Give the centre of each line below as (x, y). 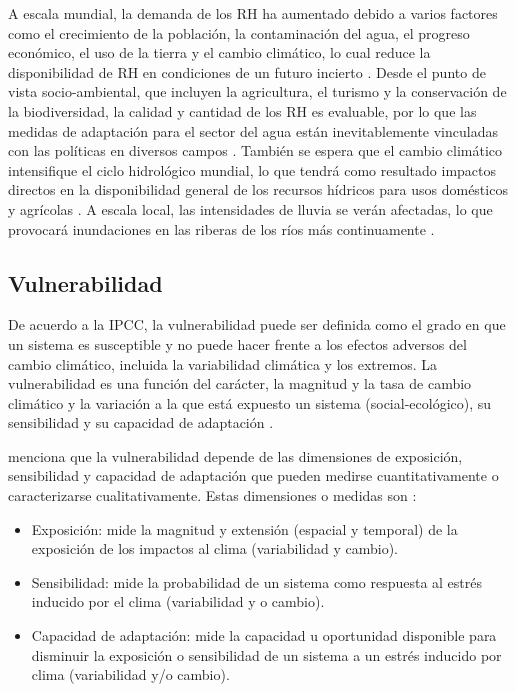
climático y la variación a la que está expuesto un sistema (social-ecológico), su (250, 402)
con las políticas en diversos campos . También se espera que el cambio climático (255, 150)
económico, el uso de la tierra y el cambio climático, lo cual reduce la (219, 52)
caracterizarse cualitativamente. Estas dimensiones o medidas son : (212, 495)
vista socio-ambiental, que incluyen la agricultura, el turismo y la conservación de (257, 91)
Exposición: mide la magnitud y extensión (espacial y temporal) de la (244, 528)
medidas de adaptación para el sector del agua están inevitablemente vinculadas (253, 130)
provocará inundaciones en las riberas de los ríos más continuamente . (221, 228)
